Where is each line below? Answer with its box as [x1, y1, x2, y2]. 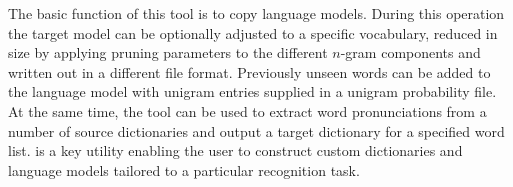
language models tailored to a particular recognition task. [8, 159, 360, 180]
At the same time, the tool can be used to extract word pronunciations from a [8, 100, 487, 121]
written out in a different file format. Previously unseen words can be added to [8, 61, 491, 82]
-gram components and [340, 42, 481, 63]
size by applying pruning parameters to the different [8, 42, 328, 63]
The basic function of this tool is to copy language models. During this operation [8, 3, 505, 23]
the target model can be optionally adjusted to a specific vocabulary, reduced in [8, 22, 498, 43]
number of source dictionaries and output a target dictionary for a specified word [8, 120, 505, 141]
